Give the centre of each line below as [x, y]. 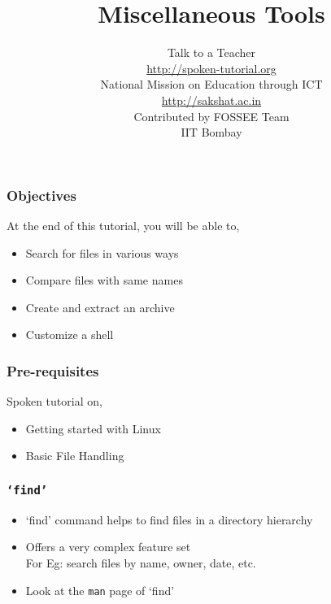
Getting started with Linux [93, 428]
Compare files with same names [104, 280]
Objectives [41, 195]
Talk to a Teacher [211, 52]
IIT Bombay [211, 132]
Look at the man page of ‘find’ [100, 590]
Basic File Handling [75, 456]
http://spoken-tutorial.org [211, 68]
